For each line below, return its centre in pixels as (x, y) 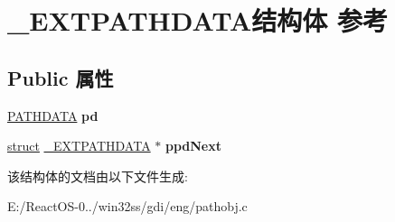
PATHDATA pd (53, 115)
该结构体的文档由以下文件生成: (98, 176)
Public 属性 (61, 77)
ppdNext (193, 146)
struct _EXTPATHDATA (79, 146)
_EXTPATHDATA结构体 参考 (198, 20)
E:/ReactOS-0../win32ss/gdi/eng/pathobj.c (127, 206)
